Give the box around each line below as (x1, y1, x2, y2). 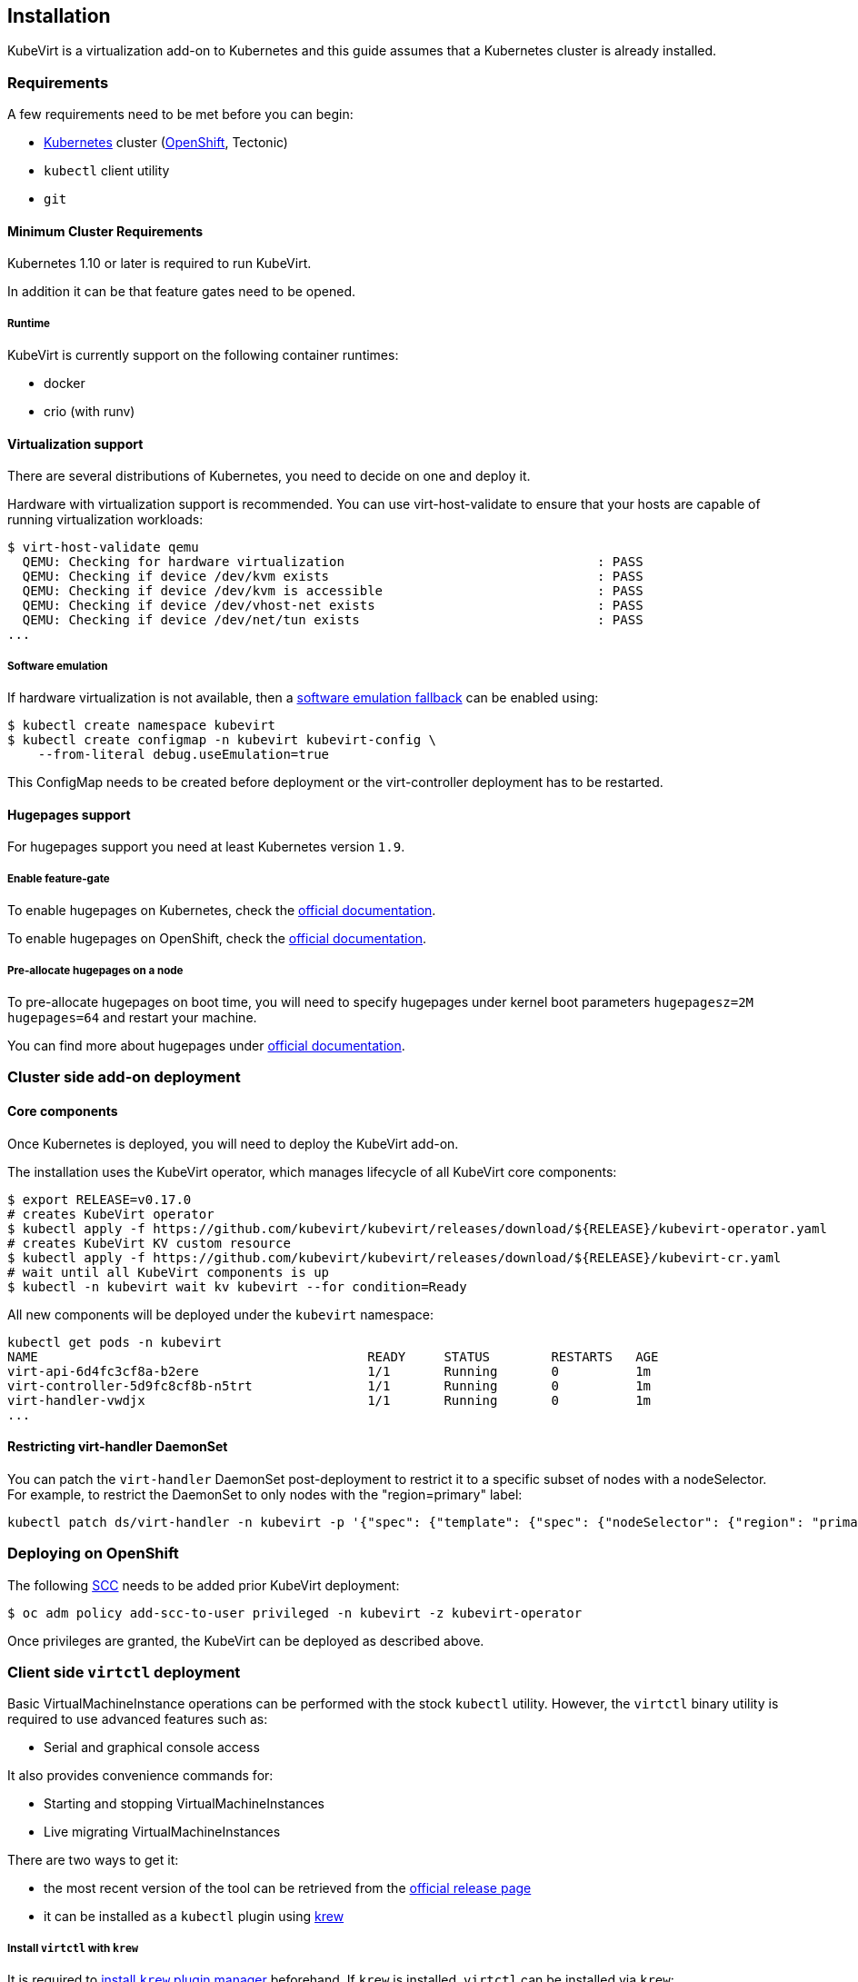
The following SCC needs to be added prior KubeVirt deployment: (7, 1577, 400, 1593)
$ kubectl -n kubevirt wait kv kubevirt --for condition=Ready (7, 1279, 467, 1294)
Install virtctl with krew (7, 1941, 139, 1955)
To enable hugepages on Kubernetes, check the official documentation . (7, 902, 436, 919)
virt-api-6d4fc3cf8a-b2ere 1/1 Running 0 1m (7, 1363, 652, 1379)
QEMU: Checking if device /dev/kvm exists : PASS (22, 569, 643, 584)
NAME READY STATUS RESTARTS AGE (7, 1349, 659, 1364)
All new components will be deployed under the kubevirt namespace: (7, 1306, 434, 1322)
